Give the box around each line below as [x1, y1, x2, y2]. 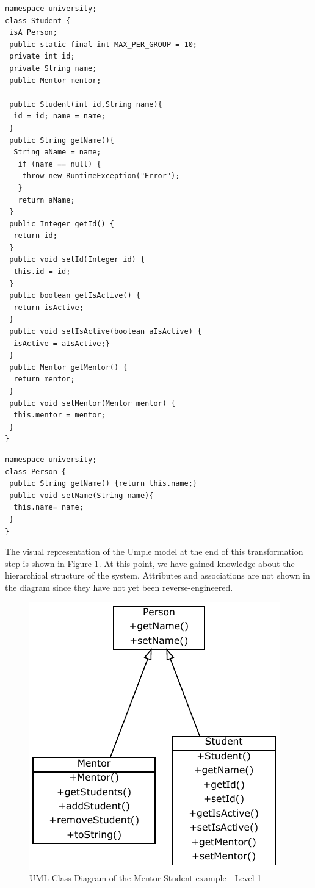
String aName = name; [13, 148, 101, 157]
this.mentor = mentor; [13, 411, 106, 420]
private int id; [9, 52, 75, 61]
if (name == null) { [18, 159, 101, 168]
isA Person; [9, 28, 57, 37]
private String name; [9, 63, 97, 73]
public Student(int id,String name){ [9, 99, 162, 109]
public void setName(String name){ [9, 491, 154, 500]
